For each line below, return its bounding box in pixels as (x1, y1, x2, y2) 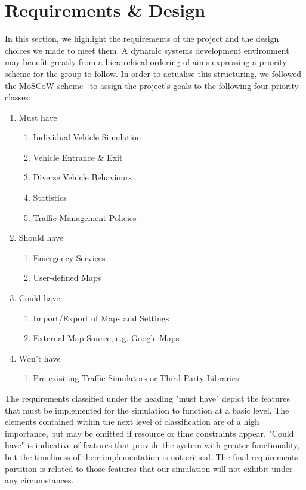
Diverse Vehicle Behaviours (33, 171, 132, 183)
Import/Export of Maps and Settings (33, 311, 169, 324)
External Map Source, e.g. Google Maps (33, 332, 180, 344)
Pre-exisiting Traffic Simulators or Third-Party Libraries (33, 372, 239, 384)
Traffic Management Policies (33, 211, 137, 223)
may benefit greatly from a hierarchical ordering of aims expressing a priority (5, 56, 287, 68)
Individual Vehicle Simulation (33, 131, 141, 143)
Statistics (33, 191, 67, 204)
